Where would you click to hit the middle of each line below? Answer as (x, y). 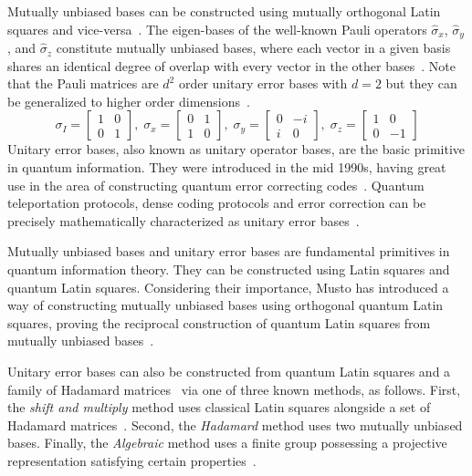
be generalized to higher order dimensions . (129, 101)
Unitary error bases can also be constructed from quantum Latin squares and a (229, 371)
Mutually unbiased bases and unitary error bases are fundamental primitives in (229, 251)
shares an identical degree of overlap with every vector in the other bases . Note (231, 65)
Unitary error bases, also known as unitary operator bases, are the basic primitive (236, 149)
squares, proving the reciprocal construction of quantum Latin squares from (219, 322)
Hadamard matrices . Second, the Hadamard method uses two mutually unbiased (235, 424)
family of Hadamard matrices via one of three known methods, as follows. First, (234, 389)
